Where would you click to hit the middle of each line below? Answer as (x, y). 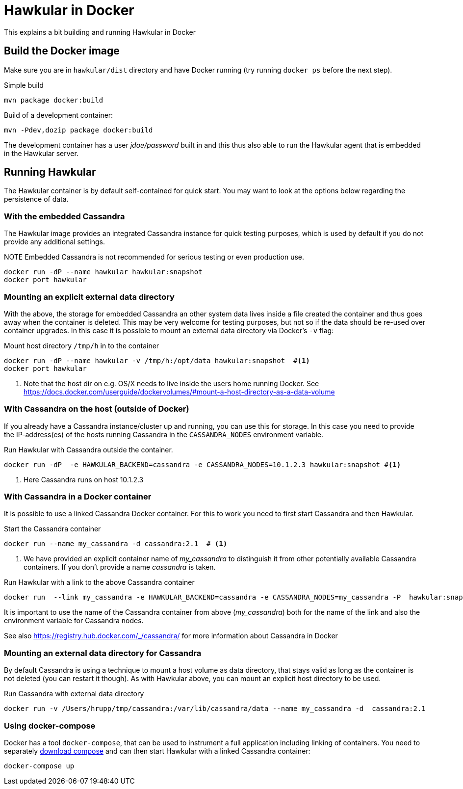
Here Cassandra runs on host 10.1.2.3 (84, 479)
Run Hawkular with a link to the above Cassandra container (99, 582)
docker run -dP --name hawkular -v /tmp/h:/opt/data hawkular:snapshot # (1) (157, 360)
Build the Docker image (62, 51)
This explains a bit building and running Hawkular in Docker (100, 32)
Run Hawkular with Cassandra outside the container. (89, 449)
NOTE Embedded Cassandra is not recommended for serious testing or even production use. (154, 257)
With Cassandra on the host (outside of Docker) (97, 409)
